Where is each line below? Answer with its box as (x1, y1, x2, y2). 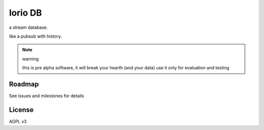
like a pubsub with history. (9, 33, 62, 39)
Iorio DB (9, 7, 42, 18)
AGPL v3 (9, 118, 27, 124)
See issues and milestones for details (9, 93, 84, 99)
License (9, 106, 34, 114)
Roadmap (9, 80, 39, 88)
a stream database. (9, 24, 48, 30)
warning (22, 56, 39, 62)
